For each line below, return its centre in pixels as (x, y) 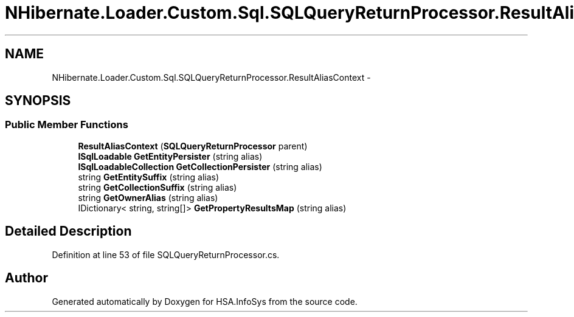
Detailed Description (68, 231)
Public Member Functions (67, 125)
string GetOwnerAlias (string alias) (148, 197)
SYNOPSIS (38, 101)
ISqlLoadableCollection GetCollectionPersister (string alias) (200, 166)
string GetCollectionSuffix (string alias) (157, 187)
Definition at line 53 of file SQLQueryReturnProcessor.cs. (166, 254)
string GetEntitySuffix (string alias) (149, 177)
